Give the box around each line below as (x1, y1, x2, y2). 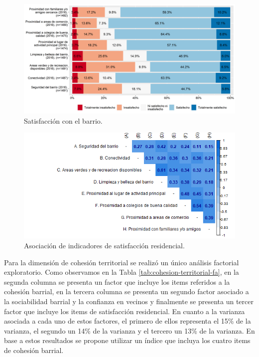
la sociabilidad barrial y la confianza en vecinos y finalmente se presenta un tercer (4, 296, 254, 307)
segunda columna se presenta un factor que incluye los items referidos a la (4, 276, 230, 287)
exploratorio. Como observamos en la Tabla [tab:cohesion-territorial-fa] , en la (4, 267, 239, 277)
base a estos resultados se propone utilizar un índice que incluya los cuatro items (4, 335, 251, 346)
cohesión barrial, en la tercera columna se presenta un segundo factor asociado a (4, 286, 249, 297)
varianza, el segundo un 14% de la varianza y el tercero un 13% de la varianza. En (4, 325, 255, 336)
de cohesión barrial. (4, 345, 64, 355)
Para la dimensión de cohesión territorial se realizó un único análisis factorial (4, 257, 239, 267)
